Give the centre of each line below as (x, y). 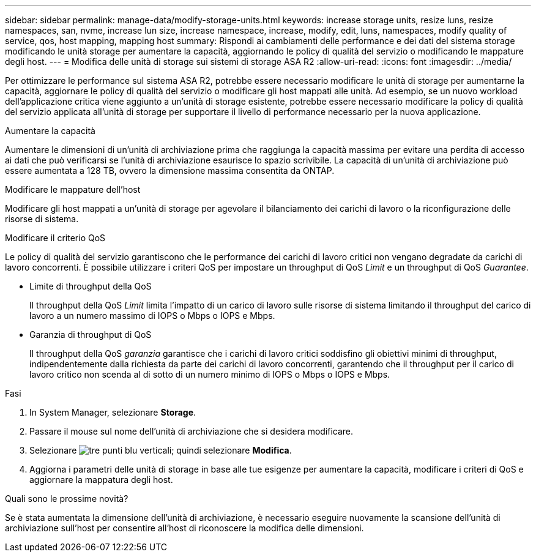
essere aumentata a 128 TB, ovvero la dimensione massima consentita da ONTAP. (170, 170)
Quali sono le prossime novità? (67, 499)
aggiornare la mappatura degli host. (101, 480)
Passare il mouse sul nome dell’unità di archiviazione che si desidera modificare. (192, 431)
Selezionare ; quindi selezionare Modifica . (161, 450)
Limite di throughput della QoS (91, 286)
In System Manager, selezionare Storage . (113, 412)
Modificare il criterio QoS (55, 238)
